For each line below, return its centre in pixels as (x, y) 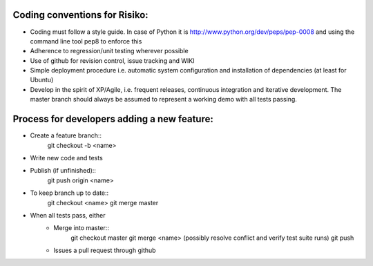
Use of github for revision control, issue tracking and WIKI (112, 60)
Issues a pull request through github (105, 250)
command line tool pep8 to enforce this (86, 41)
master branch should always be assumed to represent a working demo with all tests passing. (163, 99)
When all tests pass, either (68, 215)
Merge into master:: (82, 228)
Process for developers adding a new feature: (113, 119)
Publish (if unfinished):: (63, 171)
